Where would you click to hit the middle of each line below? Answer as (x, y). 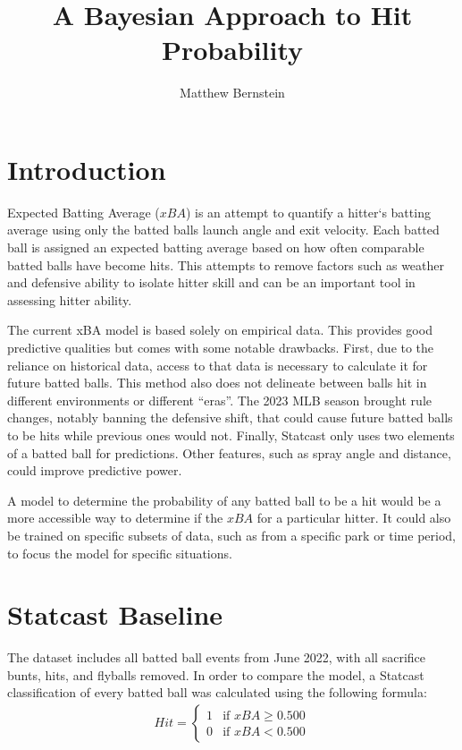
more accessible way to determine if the (115, 518)
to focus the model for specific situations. (120, 553)
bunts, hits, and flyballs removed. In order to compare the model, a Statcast (216, 674)
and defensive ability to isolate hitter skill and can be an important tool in (211, 282)
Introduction (87, 169)
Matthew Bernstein (232, 93)
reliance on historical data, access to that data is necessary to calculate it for (218, 365)
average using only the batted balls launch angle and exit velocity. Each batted (223, 230)
